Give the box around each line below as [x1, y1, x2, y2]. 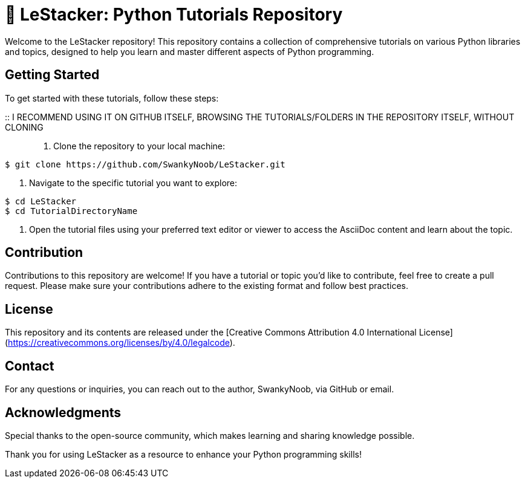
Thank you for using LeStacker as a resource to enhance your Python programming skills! [5, 449, 362, 459]
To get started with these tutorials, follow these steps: [5, 92, 219, 103]
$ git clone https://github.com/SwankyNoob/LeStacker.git [5, 159, 285, 169]
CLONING [5, 122, 44, 132]
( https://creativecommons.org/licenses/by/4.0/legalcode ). [5, 337, 235, 348]
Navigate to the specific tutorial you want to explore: [29, 177, 238, 188]
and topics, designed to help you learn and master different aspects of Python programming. [5, 46, 374, 57]
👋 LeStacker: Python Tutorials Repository [5, 4, 343, 25]
